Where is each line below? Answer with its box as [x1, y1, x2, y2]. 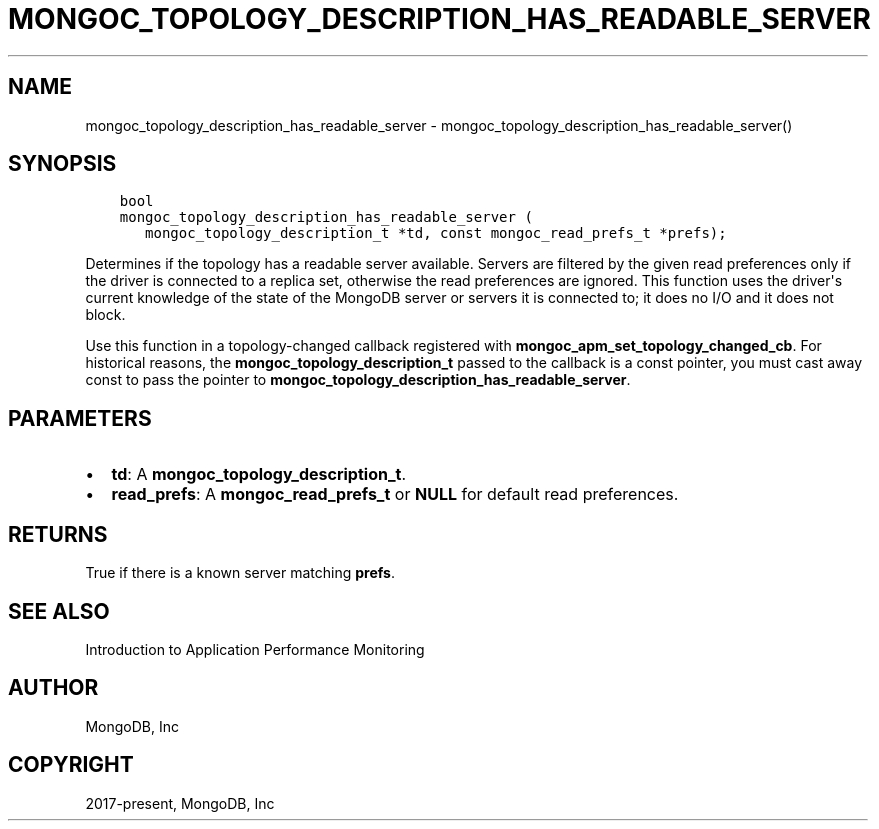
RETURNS [8, 521, 108, 547]
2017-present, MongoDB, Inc [85, 794, 275, 812]
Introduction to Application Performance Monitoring [85, 640, 425, 658]
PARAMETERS [8, 405, 152, 431]
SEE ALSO [8, 598, 110, 624]
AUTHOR [8, 675, 99, 701]
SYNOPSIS [8, 151, 117, 177]
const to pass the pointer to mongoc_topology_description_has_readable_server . [85, 371, 631, 389]
